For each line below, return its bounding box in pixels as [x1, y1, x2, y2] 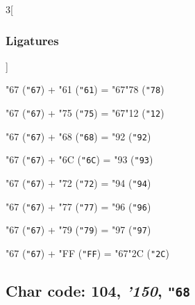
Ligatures [6, 31, 59, 49]
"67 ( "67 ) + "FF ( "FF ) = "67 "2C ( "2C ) [6, 246, 169, 260]
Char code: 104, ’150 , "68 [6, 280, 190, 302]
